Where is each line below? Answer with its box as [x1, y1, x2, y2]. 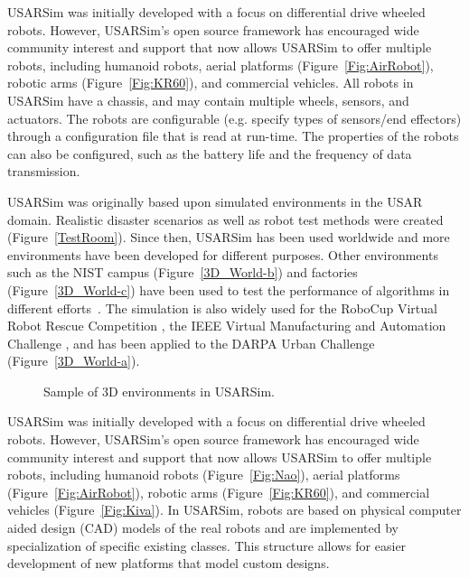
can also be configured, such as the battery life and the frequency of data [7, 144, 412, 163]
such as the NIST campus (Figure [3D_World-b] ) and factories [7, 263, 358, 282]
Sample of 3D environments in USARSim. [43, 381, 276, 400]
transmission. [7, 162, 80, 181]
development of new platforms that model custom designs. [7, 554, 330, 573]
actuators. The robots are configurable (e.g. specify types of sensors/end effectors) [7, 108, 462, 127]
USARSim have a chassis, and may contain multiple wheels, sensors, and [7, 90, 409, 109]
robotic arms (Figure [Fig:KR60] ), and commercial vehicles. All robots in [7, 73, 414, 92]
